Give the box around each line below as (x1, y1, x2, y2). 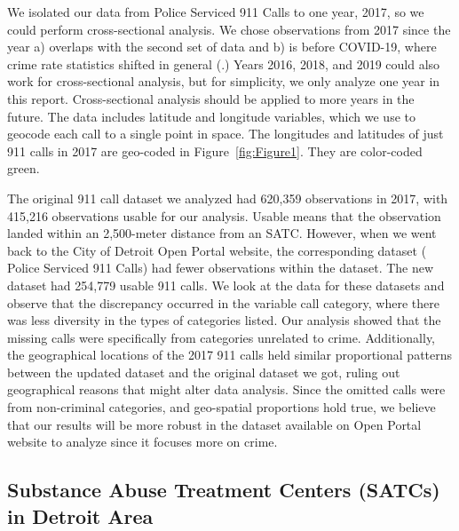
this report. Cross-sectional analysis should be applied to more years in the (7, 89, 415, 107)
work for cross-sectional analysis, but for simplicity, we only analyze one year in (7, 72, 440, 91)
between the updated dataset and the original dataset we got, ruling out (7, 362, 400, 381)
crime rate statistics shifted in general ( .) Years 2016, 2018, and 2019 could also (7, 54, 440, 73)
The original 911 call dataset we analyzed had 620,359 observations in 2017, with (7, 188, 448, 207)
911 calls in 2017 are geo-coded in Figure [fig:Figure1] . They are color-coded (7, 141, 423, 160)
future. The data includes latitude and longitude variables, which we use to (7, 107, 415, 125)
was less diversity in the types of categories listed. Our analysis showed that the (7, 311, 441, 329)
